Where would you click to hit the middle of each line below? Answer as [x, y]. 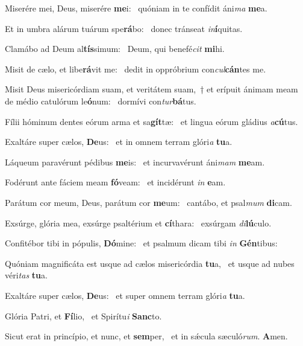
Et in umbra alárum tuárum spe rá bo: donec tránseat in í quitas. [124, 28]
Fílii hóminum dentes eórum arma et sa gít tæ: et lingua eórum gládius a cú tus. [151, 121]
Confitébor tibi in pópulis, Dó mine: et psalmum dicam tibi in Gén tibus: [141, 243]
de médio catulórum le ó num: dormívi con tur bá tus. [101, 101]
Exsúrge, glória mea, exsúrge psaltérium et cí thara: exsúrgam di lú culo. [138, 223]
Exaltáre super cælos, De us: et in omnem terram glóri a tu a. [119, 142]
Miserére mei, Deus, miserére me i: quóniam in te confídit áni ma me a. [136, 8]
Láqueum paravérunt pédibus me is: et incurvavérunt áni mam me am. [135, 162]
